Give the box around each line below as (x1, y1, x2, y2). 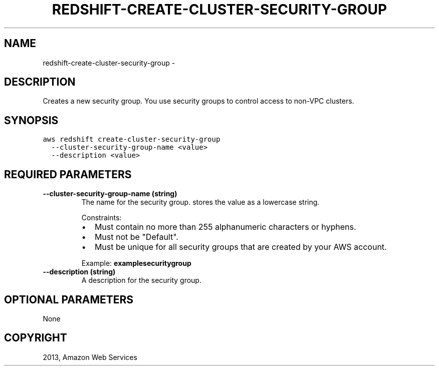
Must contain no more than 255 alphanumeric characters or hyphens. (94, 222, 356, 232)
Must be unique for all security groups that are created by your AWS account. (94, 242, 387, 252)
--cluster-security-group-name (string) (43, 189, 177, 198)
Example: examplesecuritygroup (81, 259, 191, 268)
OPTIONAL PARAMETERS (4, 293, 134, 306)
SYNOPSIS (4, 114, 59, 127)
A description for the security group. (81, 276, 201, 285)
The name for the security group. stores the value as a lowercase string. (81, 198, 320, 207)
